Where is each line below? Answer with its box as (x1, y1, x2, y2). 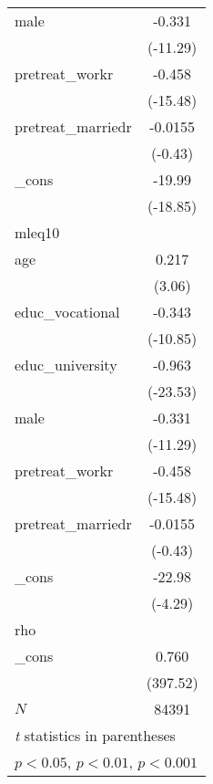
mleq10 (15, 222, 60, 243)
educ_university (15, 354, 117, 375)
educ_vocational (15, 301, 120, 322)
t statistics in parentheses (15, 725, 176, 746)
